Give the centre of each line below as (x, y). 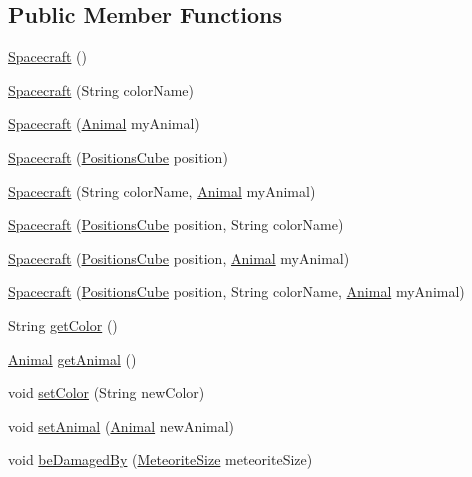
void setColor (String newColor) (106, 392)
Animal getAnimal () (72, 358)
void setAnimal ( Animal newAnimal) (121, 425)
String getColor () (63, 324)
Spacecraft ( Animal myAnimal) (104, 123)
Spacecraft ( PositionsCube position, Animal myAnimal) (179, 257)
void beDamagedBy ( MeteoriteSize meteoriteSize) (160, 459)
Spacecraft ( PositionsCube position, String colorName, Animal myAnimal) (236, 291)
